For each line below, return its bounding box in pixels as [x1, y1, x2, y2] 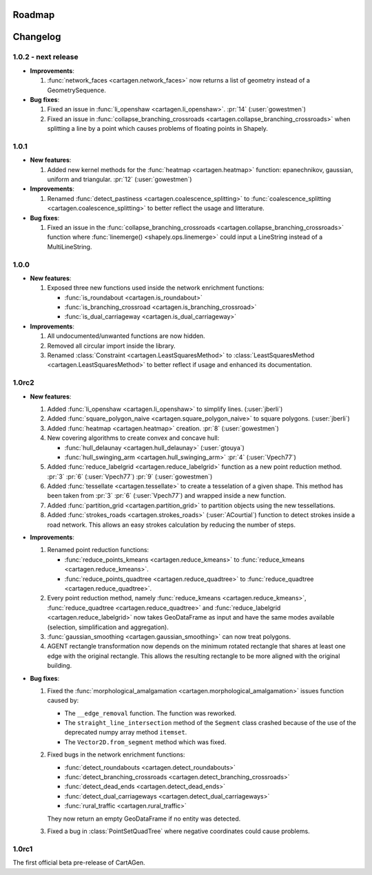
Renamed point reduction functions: [47, 546, 149, 554]
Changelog [12, 31, 61, 43]
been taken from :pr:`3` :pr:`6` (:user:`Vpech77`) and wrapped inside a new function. [47, 492, 287, 500]
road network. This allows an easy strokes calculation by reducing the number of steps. [47, 520, 296, 529]
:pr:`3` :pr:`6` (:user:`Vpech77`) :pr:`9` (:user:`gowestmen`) [47, 472, 213, 481]
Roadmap [12, 9, 55, 21]
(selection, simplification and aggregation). [47, 623, 169, 631]
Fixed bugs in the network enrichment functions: [47, 750, 185, 759]
